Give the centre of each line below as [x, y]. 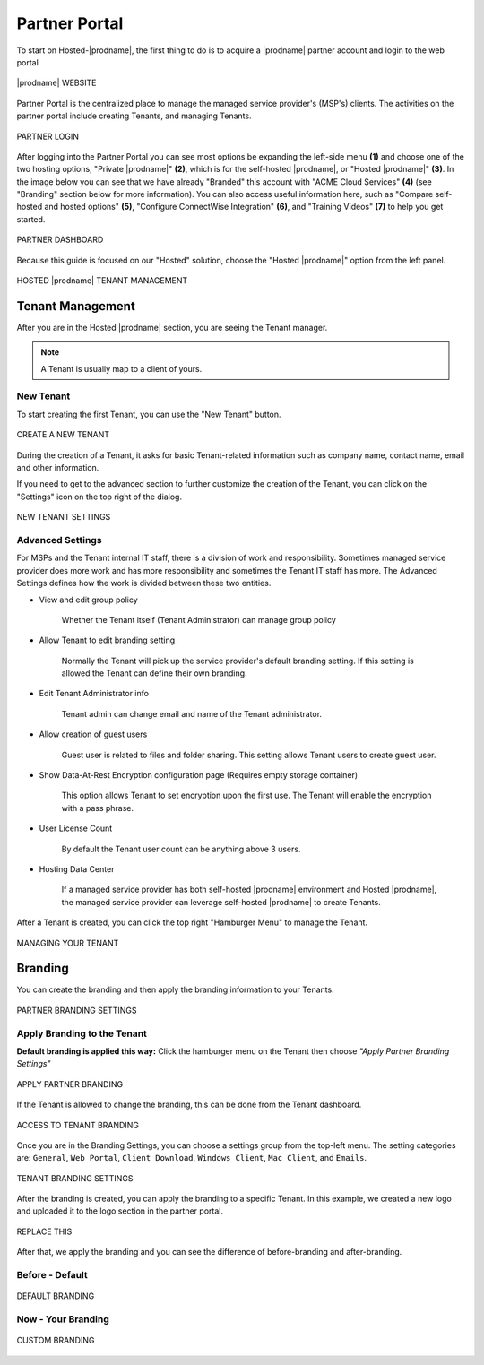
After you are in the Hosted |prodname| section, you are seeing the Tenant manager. [172, 327]
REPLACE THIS [44, 1231]
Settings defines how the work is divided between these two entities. [144, 583]
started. [31, 219]
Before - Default [52, 1275]
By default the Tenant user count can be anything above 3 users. [181, 849]
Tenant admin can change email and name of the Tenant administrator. [192, 713]
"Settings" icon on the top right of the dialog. [99, 497]
